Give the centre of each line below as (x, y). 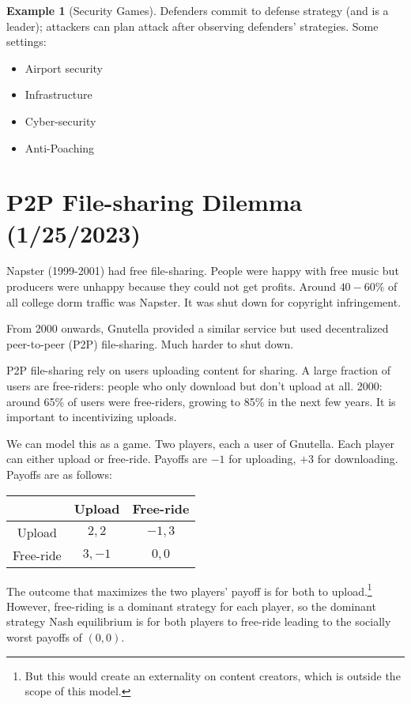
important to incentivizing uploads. (92, 417)
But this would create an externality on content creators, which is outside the (213, 675)
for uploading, (262, 459)
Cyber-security (60, 120)
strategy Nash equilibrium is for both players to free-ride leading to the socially (199, 621)
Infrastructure (58, 94)
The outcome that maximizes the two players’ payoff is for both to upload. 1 (189, 589)
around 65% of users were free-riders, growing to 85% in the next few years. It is (201, 401)
